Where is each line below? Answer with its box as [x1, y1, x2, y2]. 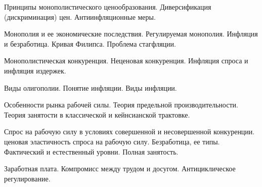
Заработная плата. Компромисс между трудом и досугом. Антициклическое [4, 163, 236, 174]
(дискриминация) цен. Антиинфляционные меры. [4, 11, 156, 22]
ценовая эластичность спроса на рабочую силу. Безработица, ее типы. [4, 136, 220, 146]
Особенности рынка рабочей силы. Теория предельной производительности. [4, 99, 238, 110]
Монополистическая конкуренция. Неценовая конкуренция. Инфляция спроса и [4, 55, 248, 66]
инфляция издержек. [4, 65, 66, 76]
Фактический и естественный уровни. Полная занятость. [4, 146, 179, 157]
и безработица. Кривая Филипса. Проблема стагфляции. [4, 38, 176, 49]
